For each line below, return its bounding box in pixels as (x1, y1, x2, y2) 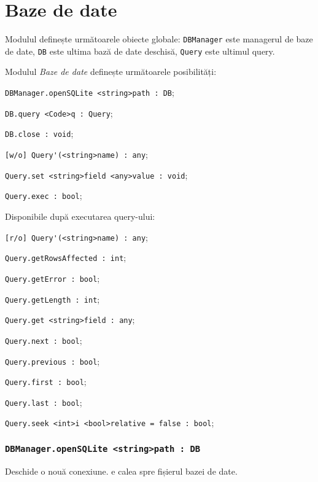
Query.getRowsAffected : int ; (5, 251, 126, 264)
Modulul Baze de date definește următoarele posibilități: (5, 65, 217, 78)
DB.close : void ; (5, 127, 74, 140)
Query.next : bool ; (5, 333, 82, 346)
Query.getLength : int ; (5, 292, 100, 305)
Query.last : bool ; (5, 395, 82, 408)
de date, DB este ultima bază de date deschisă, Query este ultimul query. (5, 44, 275, 57)
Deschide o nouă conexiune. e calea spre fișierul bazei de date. (5, 464, 238, 477)
